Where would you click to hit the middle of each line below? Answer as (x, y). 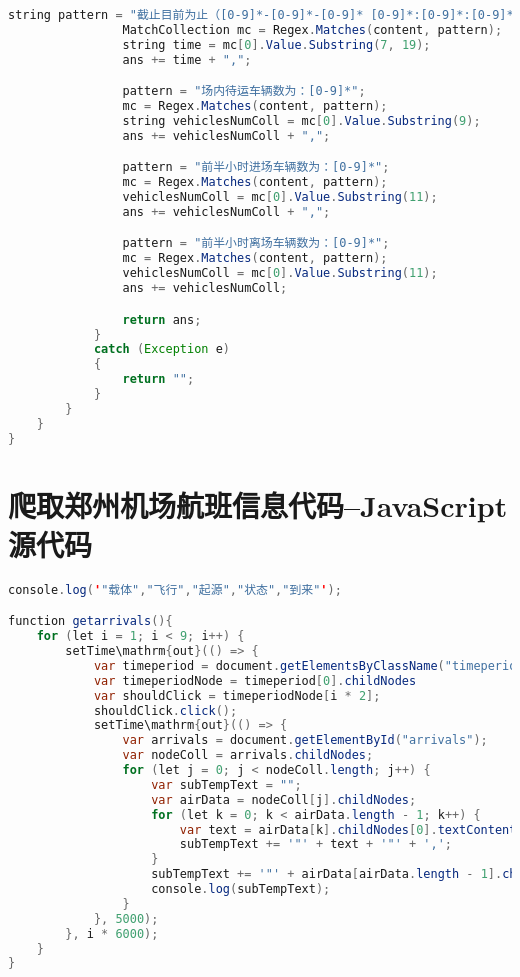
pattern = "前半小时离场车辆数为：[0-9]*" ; (256, 243)
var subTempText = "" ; (226, 784)
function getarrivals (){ (90, 621)
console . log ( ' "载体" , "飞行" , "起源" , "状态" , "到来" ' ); (175, 589)
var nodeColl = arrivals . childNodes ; (248, 755)
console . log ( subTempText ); (241, 889)
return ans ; (162, 319)
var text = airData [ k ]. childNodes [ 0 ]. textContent (348, 829)
